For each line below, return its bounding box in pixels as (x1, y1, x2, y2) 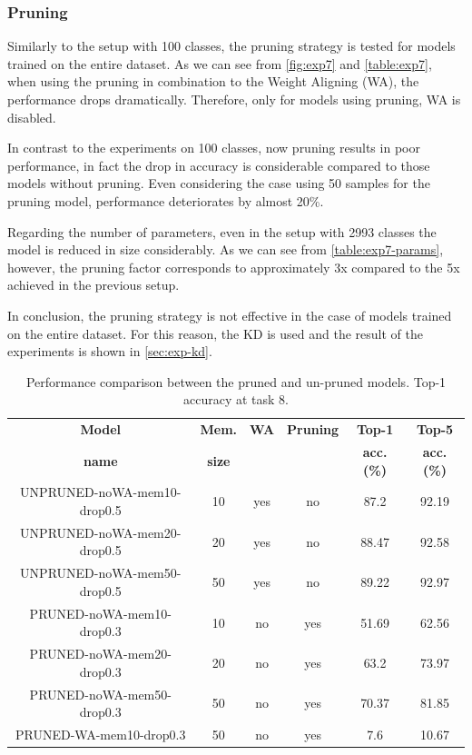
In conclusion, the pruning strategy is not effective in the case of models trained (7, 305, 452, 324)
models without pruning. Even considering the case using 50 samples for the (7, 174, 430, 193)
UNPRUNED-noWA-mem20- (20, 522, 182, 541)
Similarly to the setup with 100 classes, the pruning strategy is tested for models (7, 36, 456, 55)
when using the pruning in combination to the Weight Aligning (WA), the (7, 72, 419, 91)
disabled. (7, 107, 56, 126)
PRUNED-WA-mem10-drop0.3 (15, 725, 186, 744)
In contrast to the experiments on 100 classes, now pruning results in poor (7, 138, 420, 157)
